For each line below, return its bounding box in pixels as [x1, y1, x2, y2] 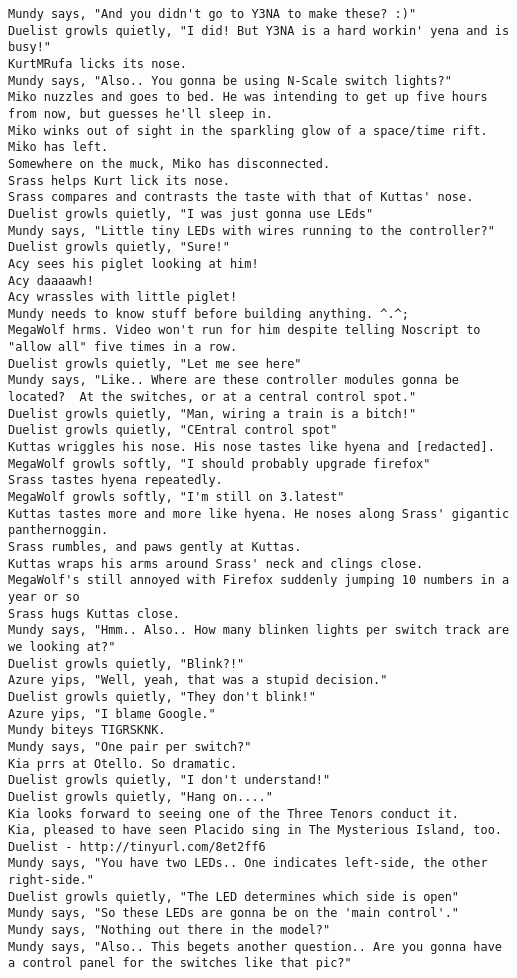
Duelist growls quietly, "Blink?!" [8, 656, 245, 671]
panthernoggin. [8, 523, 109, 538]
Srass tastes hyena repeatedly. [8, 473, 223, 488]
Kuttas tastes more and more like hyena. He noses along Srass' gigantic [8, 506, 510, 521]
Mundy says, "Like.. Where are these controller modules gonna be [8, 373, 460, 388]
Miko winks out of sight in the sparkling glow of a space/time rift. [8, 123, 488, 138]
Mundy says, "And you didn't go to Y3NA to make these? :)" [8, 7, 417, 21]
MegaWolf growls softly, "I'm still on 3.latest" [8, 490, 345, 505]
